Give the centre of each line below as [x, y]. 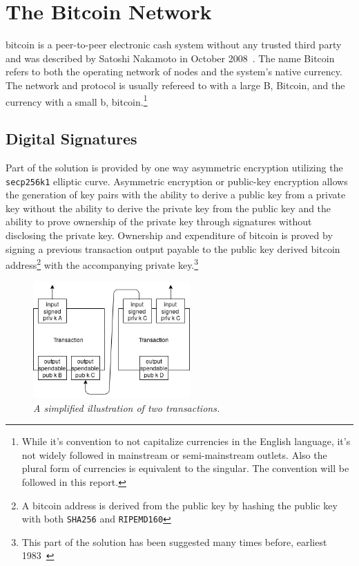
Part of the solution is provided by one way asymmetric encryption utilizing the [174, 167]
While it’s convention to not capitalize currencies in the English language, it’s [186, 441]
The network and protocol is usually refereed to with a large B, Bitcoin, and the [175, 85]
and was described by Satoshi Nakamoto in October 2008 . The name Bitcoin [170, 58]
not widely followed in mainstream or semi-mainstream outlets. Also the [174, 454]
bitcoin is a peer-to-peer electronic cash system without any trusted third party [174, 45]
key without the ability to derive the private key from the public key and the [168, 208]
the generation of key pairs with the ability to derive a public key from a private [176, 195]
